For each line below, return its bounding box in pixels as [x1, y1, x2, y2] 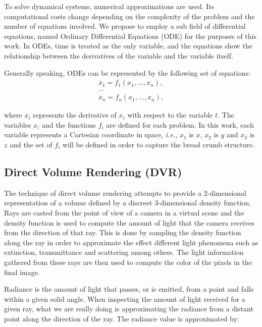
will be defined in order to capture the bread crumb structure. [63, 139, 254, 150]
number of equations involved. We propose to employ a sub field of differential [4, 21, 246, 31]
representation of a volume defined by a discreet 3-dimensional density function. [4, 197, 251, 208]
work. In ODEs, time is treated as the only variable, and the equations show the [4, 40, 252, 51]
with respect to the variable [127, 110, 213, 120]
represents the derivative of [33, 110, 117, 120]
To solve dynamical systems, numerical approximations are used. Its [4, 1, 215, 11]
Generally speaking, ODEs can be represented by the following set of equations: [4, 67, 250, 78]
